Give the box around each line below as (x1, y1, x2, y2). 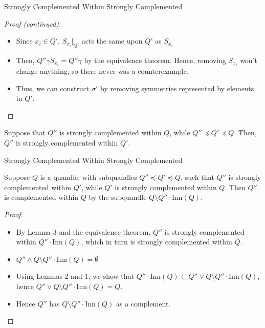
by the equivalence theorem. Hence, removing (84, 54, 226, 65)
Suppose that (4, 127, 46, 138)
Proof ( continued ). (4, 18, 61, 29)
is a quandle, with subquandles (40, 172, 137, 182)
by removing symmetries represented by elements (100, 83, 254, 93)
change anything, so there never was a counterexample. (16, 66, 189, 76)
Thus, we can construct (16, 83, 90, 93)
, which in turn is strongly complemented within (81, 236, 232, 247)
